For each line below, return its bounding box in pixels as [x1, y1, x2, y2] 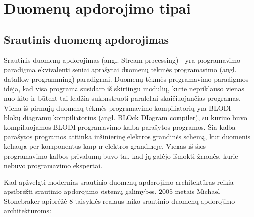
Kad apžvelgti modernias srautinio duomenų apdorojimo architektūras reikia [4, 176, 234, 187]
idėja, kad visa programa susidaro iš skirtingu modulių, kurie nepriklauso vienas [4, 83, 245, 94]
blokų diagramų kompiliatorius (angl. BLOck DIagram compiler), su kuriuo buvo [4, 112, 247, 122]
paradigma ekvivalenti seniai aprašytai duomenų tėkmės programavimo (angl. [4, 64, 237, 74]
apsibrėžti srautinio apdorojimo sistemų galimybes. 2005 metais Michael [4, 186, 220, 196]
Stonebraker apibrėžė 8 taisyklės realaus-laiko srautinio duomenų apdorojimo [4, 195, 235, 206]
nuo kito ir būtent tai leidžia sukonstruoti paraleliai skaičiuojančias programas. [4, 93, 241, 103]
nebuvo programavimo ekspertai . [4, 160, 102, 170]
